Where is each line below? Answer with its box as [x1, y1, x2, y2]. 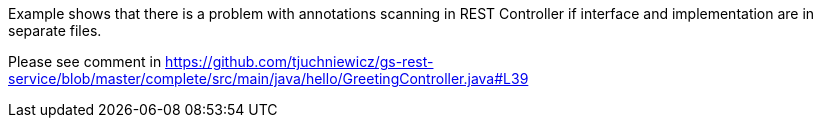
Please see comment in [8, 53, 162, 70]
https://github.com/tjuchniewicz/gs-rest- [165, 53, 434, 70]
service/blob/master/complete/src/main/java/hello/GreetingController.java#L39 [8, 70, 529, 87]
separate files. [8, 22, 102, 39]
